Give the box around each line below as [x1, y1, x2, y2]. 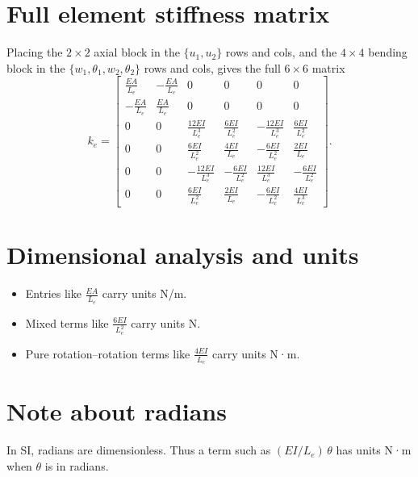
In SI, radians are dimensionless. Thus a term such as [6, 441, 271, 458]
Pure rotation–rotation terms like [25, 345, 190, 362]
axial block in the [94, 44, 180, 61]
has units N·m [336, 441, 412, 458]
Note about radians [6, 395, 227, 428]
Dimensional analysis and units [6, 238, 359, 271]
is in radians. [44, 457, 109, 474]
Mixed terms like [25, 314, 109, 331]
